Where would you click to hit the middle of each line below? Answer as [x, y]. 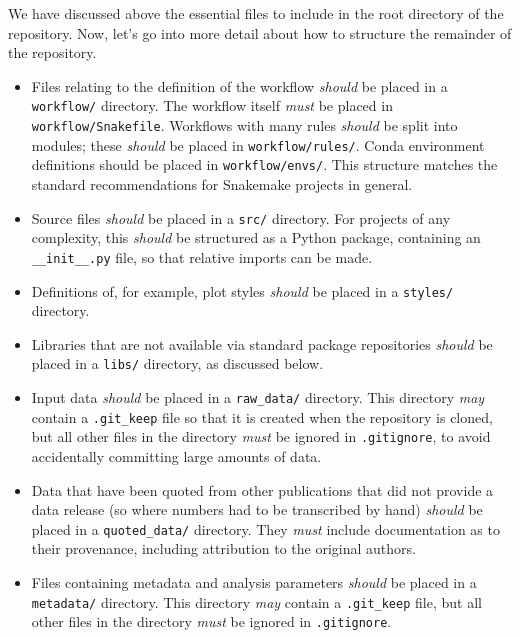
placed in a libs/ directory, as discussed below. [177, 363]
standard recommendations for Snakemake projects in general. [222, 184]
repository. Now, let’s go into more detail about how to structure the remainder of [260, 32]
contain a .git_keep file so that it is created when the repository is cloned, [262, 416]
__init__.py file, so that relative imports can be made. [202, 256]
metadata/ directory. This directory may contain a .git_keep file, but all [256, 601]
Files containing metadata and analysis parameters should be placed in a [254, 582]
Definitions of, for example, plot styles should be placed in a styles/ [242, 290]
